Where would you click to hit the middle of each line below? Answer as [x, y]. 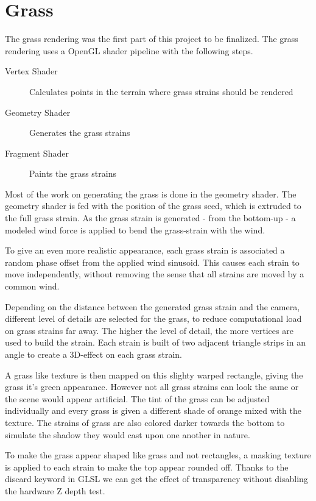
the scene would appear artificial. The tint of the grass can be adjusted [137, 398]
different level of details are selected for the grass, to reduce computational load [153, 318]
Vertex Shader [31, 71]
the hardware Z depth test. [55, 490]
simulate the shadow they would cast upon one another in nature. [128, 434]
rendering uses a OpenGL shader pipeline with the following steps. [129, 50]
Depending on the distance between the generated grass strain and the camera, [153, 306]
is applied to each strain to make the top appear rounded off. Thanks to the [147, 467]
